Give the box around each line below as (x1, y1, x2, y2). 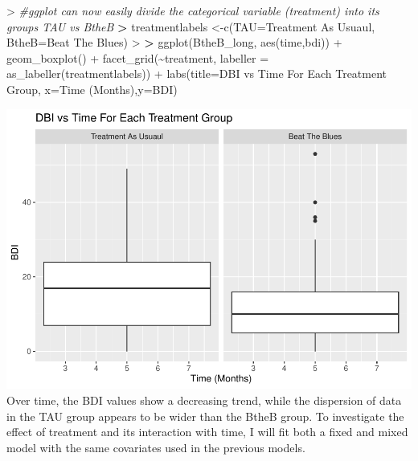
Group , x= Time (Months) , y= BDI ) (6, 80, 178, 97)
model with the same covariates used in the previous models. (6, 439, 305, 455)
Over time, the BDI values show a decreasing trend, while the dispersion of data (6, 392, 402, 409)
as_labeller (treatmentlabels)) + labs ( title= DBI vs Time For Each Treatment (6, 65, 387, 82)
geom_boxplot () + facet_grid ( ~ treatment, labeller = (6, 49, 269, 66)
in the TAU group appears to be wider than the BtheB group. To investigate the (6, 407, 404, 424)
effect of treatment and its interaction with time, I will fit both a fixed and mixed (6, 423, 408, 440)
